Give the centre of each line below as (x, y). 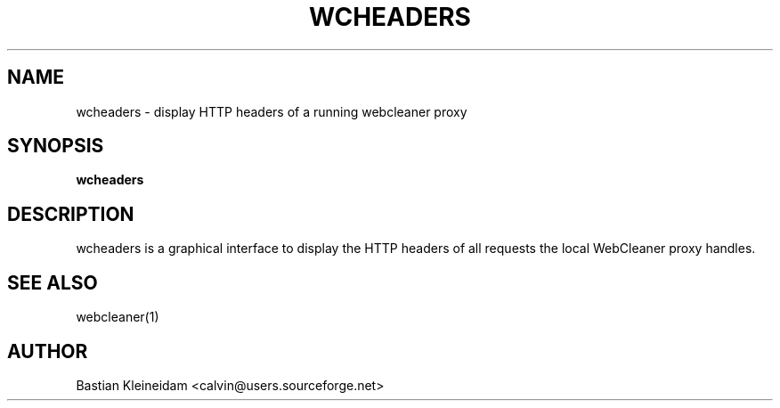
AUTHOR (48, 351)
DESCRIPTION (71, 214)
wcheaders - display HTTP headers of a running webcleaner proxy (272, 111)
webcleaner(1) (118, 317)
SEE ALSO (53, 282)
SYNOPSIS (56, 146)
